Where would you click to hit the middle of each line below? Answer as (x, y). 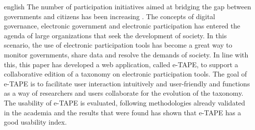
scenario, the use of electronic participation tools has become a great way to (118, 45)
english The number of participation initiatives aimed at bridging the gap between (127, 6)
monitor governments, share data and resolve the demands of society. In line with (126, 54)
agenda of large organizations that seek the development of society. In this (115, 35)
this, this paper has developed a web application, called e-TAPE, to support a (121, 64)
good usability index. (36, 122)
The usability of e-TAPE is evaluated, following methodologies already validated (125, 102)
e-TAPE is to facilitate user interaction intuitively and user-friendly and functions (127, 83)
